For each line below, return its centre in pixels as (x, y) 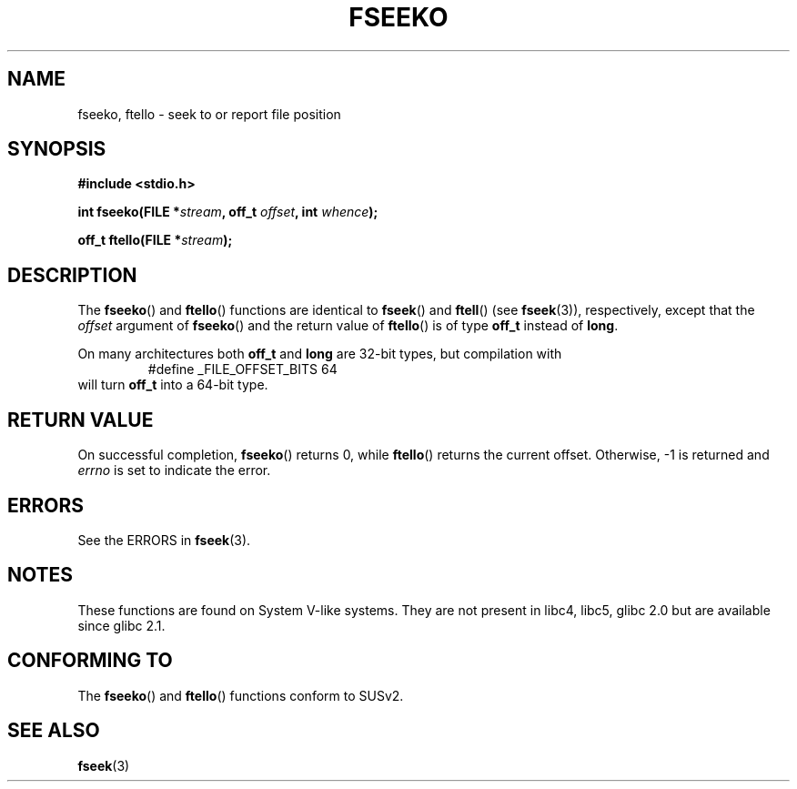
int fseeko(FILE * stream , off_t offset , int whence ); (228, 212)
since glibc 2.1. (121, 625)
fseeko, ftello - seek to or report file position (209, 114)
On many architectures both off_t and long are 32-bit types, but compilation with (320, 354)
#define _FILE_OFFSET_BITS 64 (242, 369)
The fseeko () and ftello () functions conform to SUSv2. (241, 695)
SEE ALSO (54, 731)
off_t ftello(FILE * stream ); (155, 240)
